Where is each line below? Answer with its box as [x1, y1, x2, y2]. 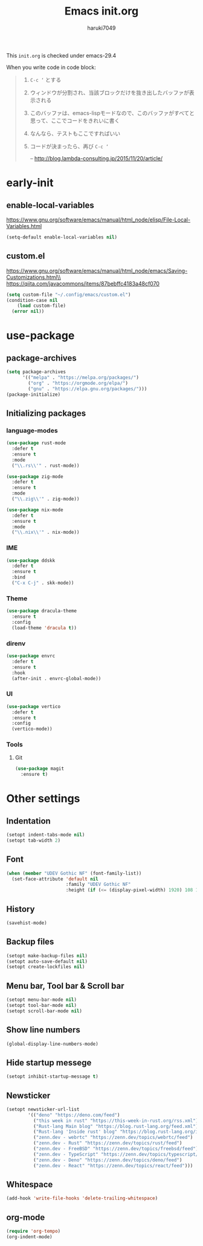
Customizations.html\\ [6, 274, 61, 281]
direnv [6, 639, 26, 648]
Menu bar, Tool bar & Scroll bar [6, 980, 125, 991]
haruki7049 [87, 24, 116, 31]
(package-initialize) [6, 392, 61, 398]
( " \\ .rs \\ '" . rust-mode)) [11, 462, 80, 468]
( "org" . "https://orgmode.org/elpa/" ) [28, 380, 129, 386]
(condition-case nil [6, 297, 59, 303]
